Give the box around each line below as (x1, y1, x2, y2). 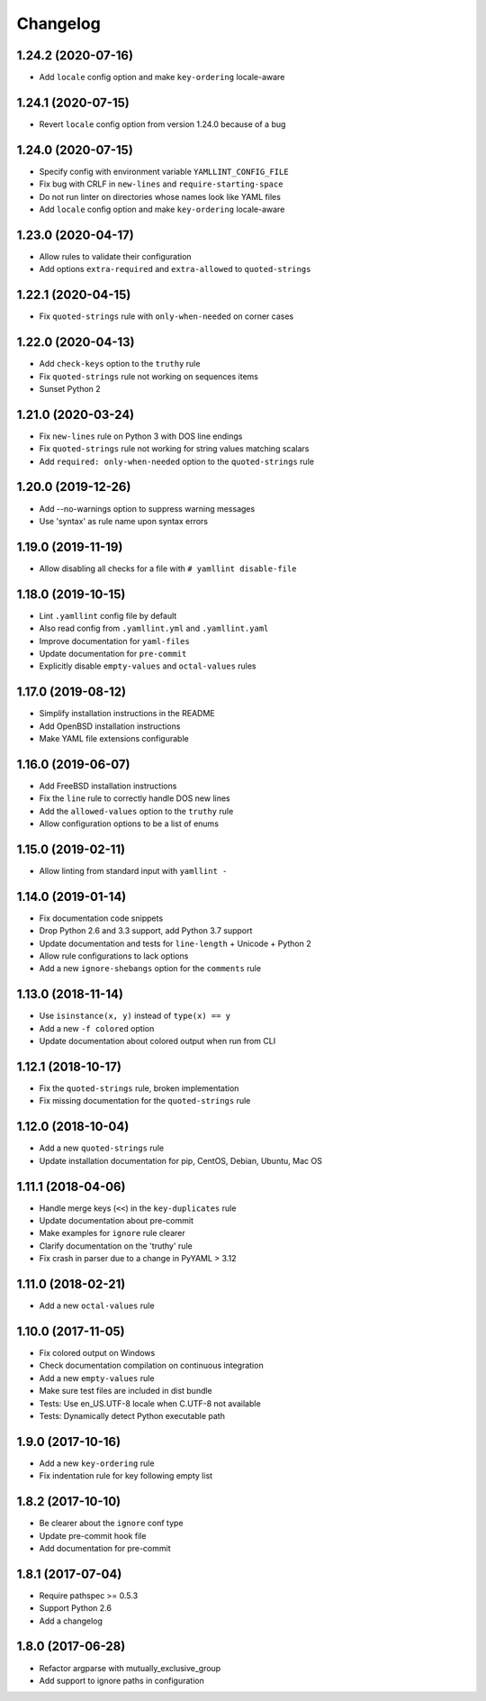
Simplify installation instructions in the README (39, 708, 215, 719)
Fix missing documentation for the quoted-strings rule (39, 1096, 251, 1106)
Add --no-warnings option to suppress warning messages (39, 503, 256, 514)
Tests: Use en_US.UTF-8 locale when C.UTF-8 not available (39, 1397, 261, 1409)
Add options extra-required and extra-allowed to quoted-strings (39, 264, 311, 275)
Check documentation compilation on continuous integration (39, 1360, 265, 1371)
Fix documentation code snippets (39, 913, 164, 923)
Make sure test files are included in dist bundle (39, 1386, 213, 1396)
